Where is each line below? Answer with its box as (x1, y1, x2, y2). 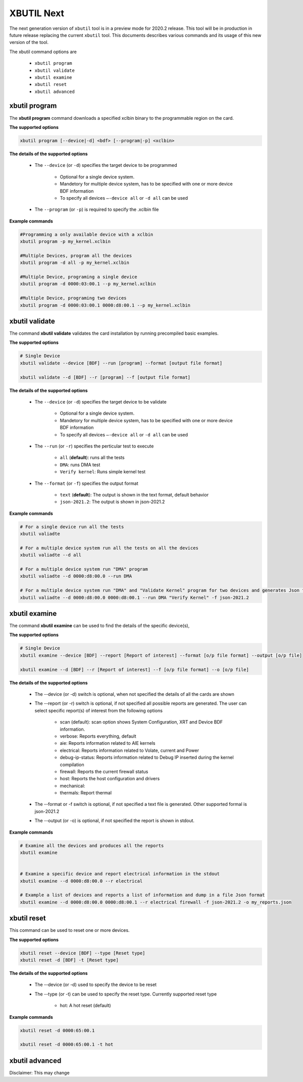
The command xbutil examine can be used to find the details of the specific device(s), (9, 622, 190, 629)
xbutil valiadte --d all (20, 552, 82, 558)
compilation (60, 761, 84, 768)
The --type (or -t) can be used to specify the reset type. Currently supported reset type (34, 991, 217, 997)
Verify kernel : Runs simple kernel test (60, 469, 146, 475)
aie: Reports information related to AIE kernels (60, 740, 156, 746)
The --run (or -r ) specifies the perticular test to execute (34, 443, 154, 449)
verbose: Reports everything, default (60, 733, 136, 739)
